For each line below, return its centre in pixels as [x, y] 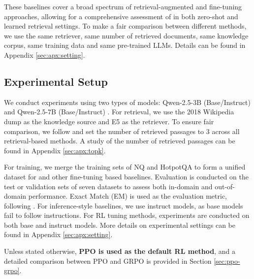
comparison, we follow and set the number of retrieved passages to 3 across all [122, 131]
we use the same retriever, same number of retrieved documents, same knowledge [126, 35]
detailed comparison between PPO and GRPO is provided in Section [108, 261]
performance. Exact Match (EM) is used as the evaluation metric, [128, 196]
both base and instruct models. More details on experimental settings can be [120, 225]
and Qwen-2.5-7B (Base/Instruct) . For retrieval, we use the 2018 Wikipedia [119, 112]
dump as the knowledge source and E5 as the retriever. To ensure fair [109, 121]
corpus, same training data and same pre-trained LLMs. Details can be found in [125, 45]
